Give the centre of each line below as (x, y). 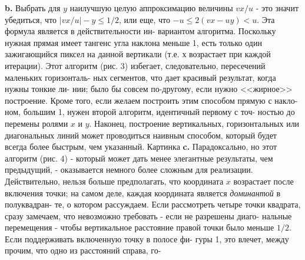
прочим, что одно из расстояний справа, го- (83, 250)
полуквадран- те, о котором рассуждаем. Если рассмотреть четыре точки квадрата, (153, 204)
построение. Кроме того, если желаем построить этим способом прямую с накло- (151, 100)
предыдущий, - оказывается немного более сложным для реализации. (129, 170)
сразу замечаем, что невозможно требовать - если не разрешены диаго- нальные (148, 215)
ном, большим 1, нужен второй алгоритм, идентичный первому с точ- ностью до (150, 112)
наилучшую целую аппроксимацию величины (151, 8)
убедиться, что (31, 19)
